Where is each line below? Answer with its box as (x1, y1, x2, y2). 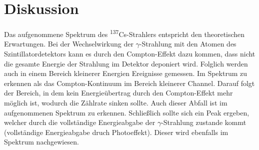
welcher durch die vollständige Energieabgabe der (4, 117, 155, 127)
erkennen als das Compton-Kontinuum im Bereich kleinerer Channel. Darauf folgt (4, 77, 255, 88)
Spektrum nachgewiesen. (4, 136, 79, 147)
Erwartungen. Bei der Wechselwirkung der (4, 38, 133, 49)
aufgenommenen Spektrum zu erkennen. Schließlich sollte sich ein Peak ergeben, (4, 107, 249, 117)
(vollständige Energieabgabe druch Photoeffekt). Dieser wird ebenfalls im (4, 126, 228, 137)
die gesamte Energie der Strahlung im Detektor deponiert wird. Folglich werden (4, 58, 248, 68)
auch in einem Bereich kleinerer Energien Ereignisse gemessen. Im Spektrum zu (4, 68, 247, 78)
